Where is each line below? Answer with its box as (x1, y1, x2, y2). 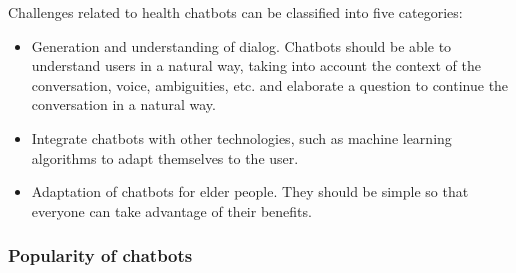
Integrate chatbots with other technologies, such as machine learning (31, 127, 452, 148)
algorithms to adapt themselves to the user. (31, 147, 299, 168)
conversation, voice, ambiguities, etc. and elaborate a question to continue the (31, 74, 509, 95)
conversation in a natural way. (31, 94, 216, 115)
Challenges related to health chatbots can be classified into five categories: (8, 2, 463, 22)
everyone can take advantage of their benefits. (31, 200, 312, 221)
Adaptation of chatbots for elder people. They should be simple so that (31, 181, 469, 202)
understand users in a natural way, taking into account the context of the (31, 55, 481, 76)
